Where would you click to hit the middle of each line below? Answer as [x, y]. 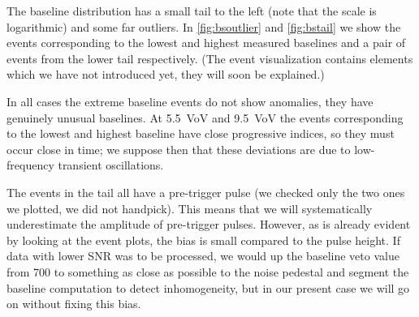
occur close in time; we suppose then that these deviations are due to [179, 149]
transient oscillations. [111, 165]
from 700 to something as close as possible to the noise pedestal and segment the [208, 271]
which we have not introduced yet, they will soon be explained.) [166, 74]
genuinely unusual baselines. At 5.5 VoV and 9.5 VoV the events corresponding [205, 117]
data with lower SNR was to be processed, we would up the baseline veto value [203, 256]
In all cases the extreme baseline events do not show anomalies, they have [190, 101]
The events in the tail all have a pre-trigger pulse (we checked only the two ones [206, 192]
